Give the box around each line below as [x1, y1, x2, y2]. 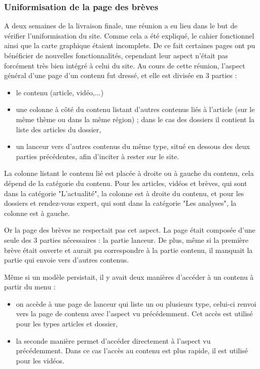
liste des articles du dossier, [16, 124, 101, 134]
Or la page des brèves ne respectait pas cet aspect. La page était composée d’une [4, 225, 255, 235]
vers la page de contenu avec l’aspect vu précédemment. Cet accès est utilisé [16, 308, 253, 319]
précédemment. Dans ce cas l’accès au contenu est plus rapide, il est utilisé [16, 345, 248, 356]
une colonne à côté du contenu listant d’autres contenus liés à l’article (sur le [16, 104, 255, 115]
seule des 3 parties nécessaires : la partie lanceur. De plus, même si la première [4, 234, 249, 245]
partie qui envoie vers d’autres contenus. [4, 254, 129, 265]
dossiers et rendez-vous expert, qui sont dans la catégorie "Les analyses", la [4, 198, 237, 208]
